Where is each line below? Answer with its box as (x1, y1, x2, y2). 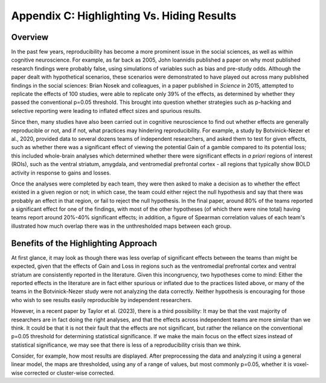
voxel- (293, 361, 309, 368)
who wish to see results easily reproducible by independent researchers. (11, 296, 193, 303)
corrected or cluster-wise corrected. (24, 369, 115, 376)
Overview (11, 32, 49, 42)
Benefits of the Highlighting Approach (11, 238, 158, 248)
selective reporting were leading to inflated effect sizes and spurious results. (11, 107, 202, 114)
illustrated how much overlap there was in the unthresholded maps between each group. (11, 222, 232, 230)
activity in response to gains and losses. (11, 169, 111, 176)
